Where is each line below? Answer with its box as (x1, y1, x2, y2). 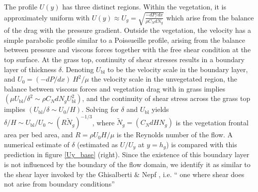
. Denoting (62, 64, 94, 74)
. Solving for (82, 104, 119, 114)
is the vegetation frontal (175, 117, 249, 127)
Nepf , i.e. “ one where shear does (142, 169, 245, 179)
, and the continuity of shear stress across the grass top (82, 93, 251, 103)
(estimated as (77, 139, 118, 149)
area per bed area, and (4, 129, 73, 140)
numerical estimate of (4, 139, 70, 149)
